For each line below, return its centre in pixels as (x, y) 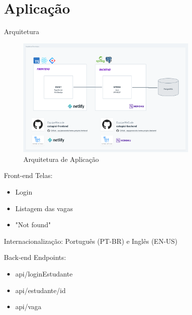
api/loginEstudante (44, 274)
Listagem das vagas (44, 208)
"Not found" (33, 225)
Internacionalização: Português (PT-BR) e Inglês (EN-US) (91, 241)
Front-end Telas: (28, 175)
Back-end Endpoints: (35, 257)
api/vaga (28, 306)
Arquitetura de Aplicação (61, 159)
